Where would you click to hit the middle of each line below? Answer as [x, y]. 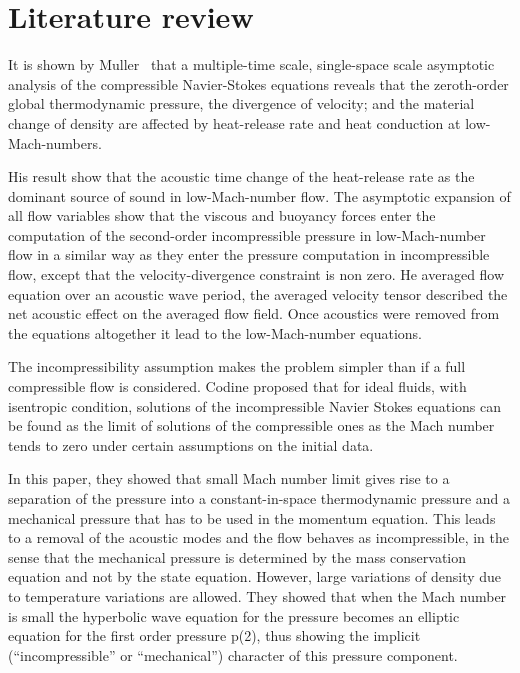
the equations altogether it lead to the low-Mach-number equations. [215, 332]
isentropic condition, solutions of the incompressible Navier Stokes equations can [254, 405]
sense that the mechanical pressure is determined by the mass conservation [237, 556]
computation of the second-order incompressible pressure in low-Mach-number [247, 234]
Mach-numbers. [55, 142]
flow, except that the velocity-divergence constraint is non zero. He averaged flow [256, 274]
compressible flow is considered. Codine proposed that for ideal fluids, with [237, 386]
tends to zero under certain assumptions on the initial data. [191, 444]
